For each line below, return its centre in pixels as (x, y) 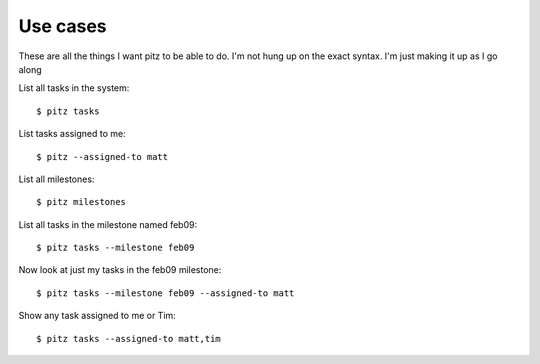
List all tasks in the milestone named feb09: (108, 224)
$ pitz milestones (81, 202)
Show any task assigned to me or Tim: (97, 316)
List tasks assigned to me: (72, 134)
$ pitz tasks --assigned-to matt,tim (129, 338)
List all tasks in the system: (74, 88)
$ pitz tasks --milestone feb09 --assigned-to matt (165, 293)
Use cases (62, 26)
